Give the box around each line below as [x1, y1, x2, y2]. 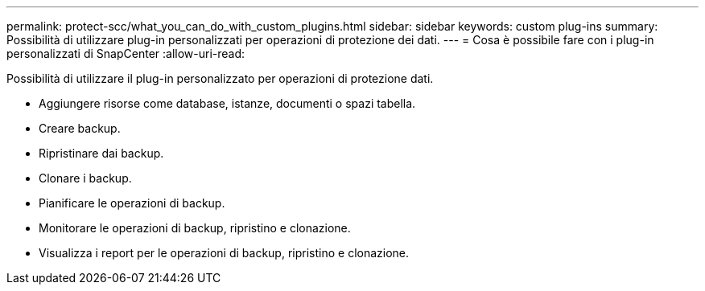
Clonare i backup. [39, 171, 132, 185]
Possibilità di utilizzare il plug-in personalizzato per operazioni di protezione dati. [6, 72, 434, 85]
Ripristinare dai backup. [39, 146, 164, 160]
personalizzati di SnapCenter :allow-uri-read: [6, 47, 245, 60]
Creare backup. [39, 121, 121, 135]
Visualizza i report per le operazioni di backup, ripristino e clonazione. [39, 246, 410, 260]
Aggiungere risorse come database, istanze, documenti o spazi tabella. [39, 96, 416, 110]
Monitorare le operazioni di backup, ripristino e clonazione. [39, 221, 351, 235]
